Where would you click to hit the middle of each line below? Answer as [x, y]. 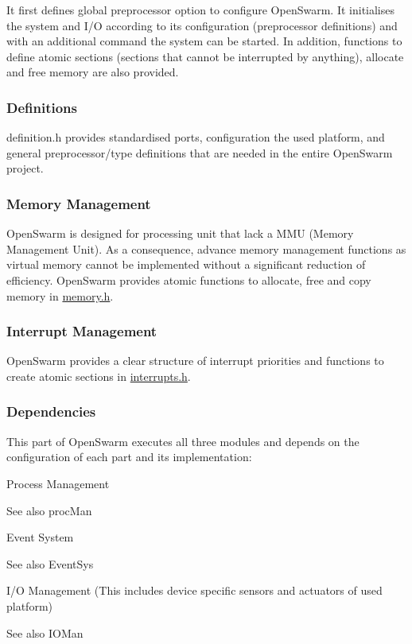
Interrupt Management [82, 331]
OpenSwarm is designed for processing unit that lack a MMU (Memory [180, 233]
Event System [40, 537]
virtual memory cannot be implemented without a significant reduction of [186, 264]
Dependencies [51, 411]
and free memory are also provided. [93, 72]
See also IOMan [45, 632]
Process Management [58, 483]
